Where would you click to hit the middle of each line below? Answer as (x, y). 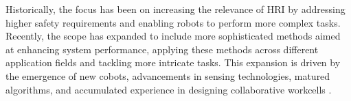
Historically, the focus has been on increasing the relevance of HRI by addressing (175, 9)
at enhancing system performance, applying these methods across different (162, 49)
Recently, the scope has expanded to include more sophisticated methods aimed (173, 36)
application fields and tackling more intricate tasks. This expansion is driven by (173, 62)
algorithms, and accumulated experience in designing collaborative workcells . (169, 89)
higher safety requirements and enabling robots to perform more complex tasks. (173, 22)
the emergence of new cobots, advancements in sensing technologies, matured (168, 75)
